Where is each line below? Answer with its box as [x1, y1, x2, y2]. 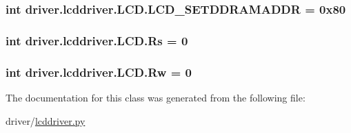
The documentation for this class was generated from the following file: [6, 90, 305, 104]
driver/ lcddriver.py [6, 113, 86, 128]
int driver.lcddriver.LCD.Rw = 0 [6, 63, 192, 80]
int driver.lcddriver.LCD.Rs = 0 [6, 32, 188, 49]
